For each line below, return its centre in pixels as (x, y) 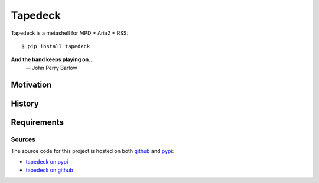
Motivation (31, 84)
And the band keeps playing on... (53, 59)
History (25, 103)
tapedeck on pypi (47, 162)
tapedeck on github (49, 170)
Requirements (38, 122)
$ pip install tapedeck (56, 46)
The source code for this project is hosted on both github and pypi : (92, 151)
